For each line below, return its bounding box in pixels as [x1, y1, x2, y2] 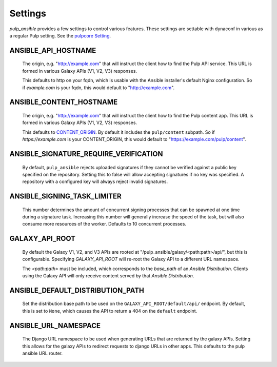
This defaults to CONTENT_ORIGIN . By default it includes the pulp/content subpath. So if [22, 129, 215, 135]
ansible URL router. [22, 350, 63, 356]
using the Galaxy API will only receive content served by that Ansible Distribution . [22, 273, 194, 279]
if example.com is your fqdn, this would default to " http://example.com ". [22, 85, 175, 91]
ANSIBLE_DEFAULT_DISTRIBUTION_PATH [9, 286, 145, 295]
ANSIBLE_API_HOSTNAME [9, 46, 96, 55]
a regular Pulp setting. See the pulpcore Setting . [9, 32, 111, 38]
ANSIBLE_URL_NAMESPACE [9, 321, 101, 330]
